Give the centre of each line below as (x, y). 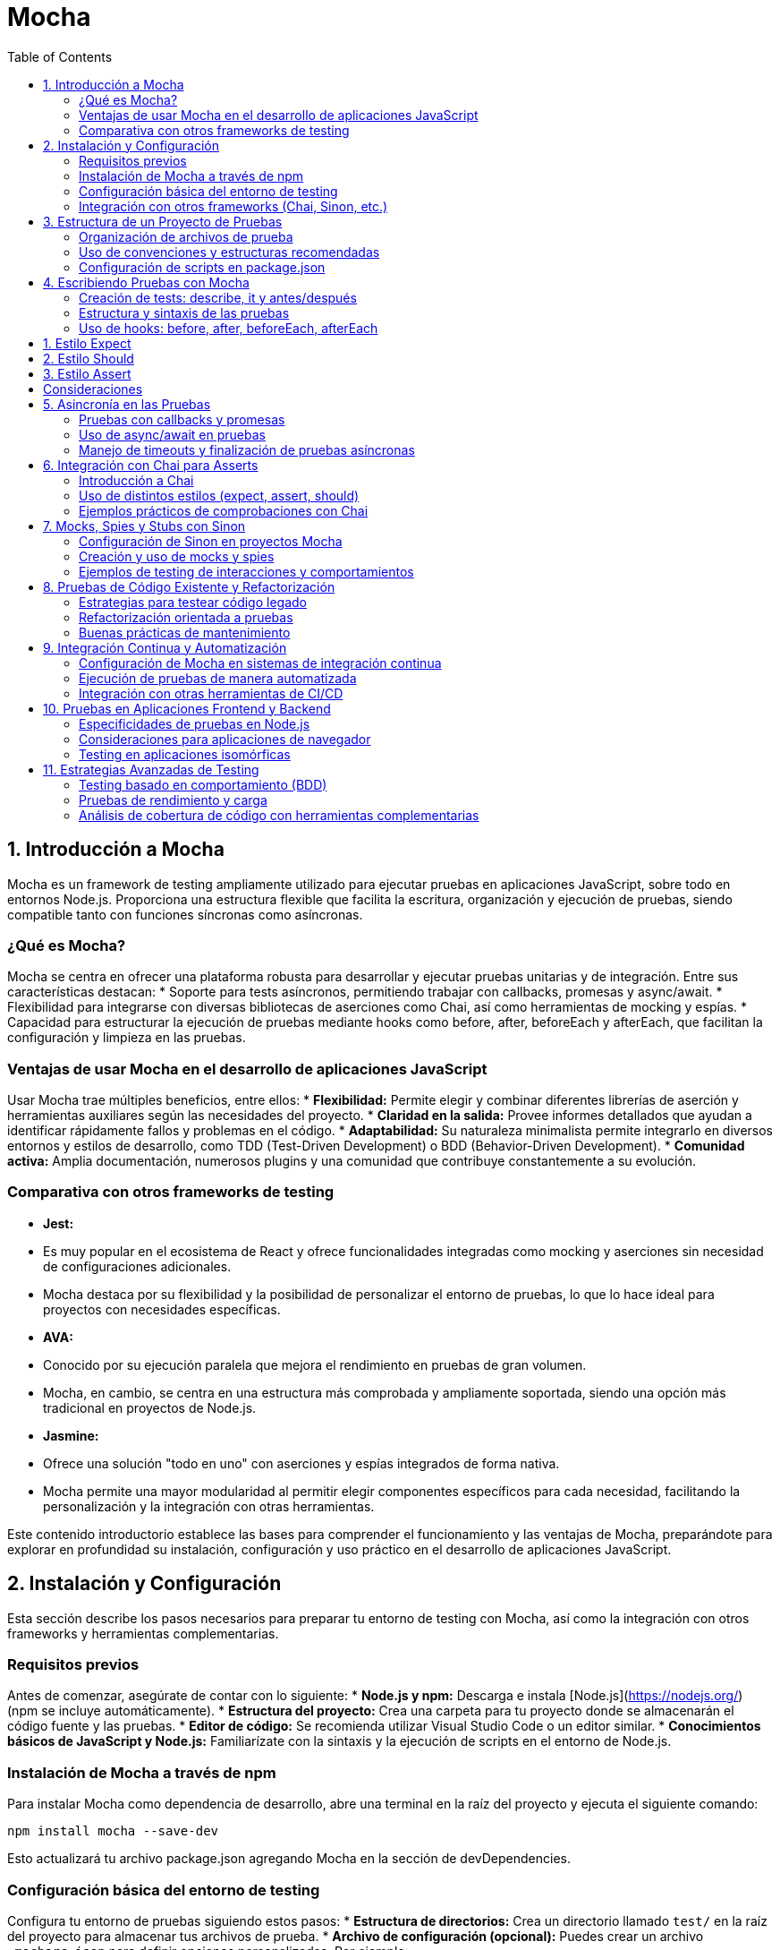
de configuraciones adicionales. (137, 1266)
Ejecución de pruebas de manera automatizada (218, 678)
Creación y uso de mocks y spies (177, 556)
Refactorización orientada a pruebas (186, 617)
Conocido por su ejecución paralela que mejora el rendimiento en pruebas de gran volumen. (315, 1364)
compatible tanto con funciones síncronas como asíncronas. (185, 914)
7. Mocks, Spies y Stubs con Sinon (144, 526)
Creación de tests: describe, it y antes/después (218, 297)
